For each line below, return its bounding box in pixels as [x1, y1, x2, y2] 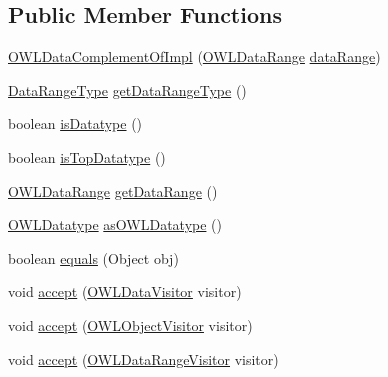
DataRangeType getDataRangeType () [8, 79, 247, 100]
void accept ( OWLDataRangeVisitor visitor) [8, 348, 279, 369]
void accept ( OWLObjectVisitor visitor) [8, 314, 253, 335]
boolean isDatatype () [8, 113, 143, 134]
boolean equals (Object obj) [8, 247, 179, 268]
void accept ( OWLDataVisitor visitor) [8, 281, 242, 302]
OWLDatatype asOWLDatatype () [8, 214, 222, 235]
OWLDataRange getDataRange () [8, 180, 218, 201]
